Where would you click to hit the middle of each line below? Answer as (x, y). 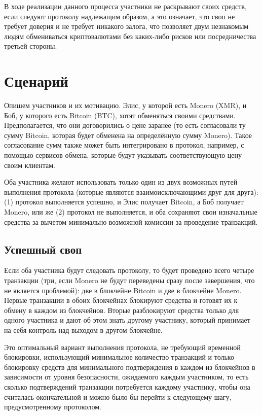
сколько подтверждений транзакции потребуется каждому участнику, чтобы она (127, 386)
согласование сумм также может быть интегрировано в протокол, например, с (124, 145)
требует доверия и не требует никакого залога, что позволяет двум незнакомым (126, 26)
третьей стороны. (31, 46)
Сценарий (36, 81)
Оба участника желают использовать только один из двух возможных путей (121, 182)
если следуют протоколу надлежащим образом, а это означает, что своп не (120, 16)
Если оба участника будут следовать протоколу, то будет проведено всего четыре (129, 270)
